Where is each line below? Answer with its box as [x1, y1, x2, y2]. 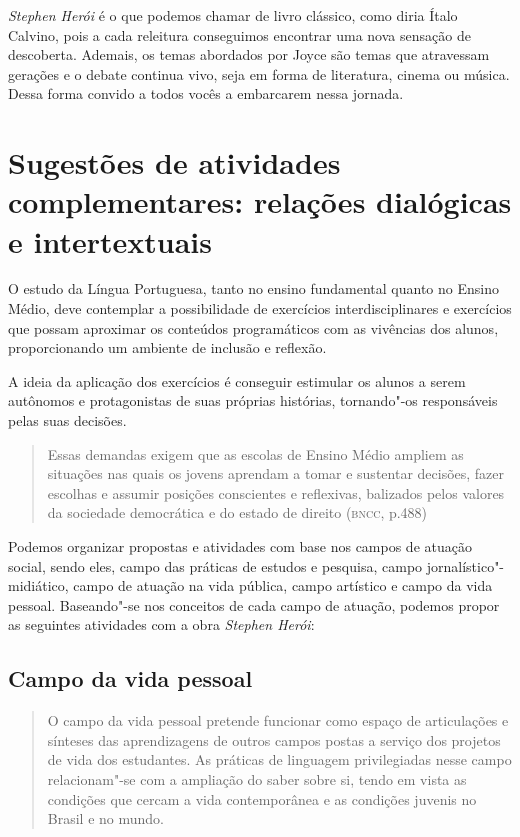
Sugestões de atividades [8, 142, 341, 183]
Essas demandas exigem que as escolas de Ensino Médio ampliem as [47, 443, 464, 464]
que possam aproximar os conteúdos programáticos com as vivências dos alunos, [8, 317, 499, 338]
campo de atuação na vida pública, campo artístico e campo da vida [73, 575, 493, 596]
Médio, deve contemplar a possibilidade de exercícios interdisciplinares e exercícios [8, 298, 512, 319]
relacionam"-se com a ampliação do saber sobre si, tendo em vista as [47, 768, 467, 789]
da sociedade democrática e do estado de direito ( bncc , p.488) [47, 502, 428, 523]
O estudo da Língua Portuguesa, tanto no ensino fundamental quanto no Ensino [8, 278, 499, 299]
